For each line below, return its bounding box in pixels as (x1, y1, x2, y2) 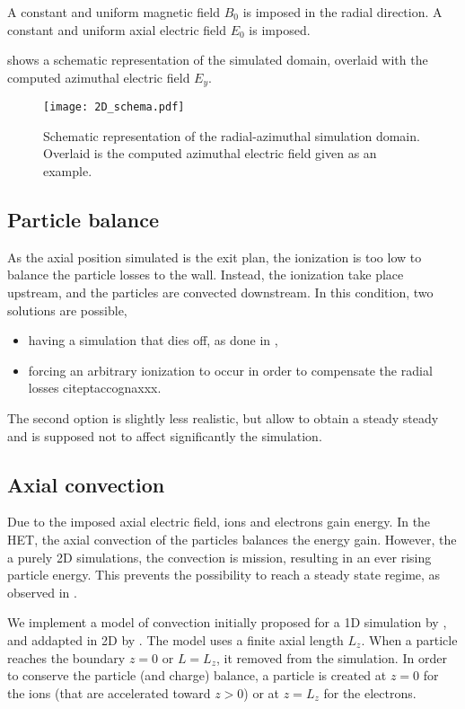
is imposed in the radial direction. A (242, 3, 443, 21)
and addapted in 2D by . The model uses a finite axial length (7, 630, 344, 649)
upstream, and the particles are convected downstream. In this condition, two (7, 283, 434, 302)
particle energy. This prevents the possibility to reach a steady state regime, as (7, 565, 441, 584)
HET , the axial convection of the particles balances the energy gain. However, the (7, 530, 457, 549)
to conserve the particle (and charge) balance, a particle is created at (7, 666, 387, 685)
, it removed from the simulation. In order (215, 648, 447, 667)
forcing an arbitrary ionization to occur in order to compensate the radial (28, 360, 433, 379)
